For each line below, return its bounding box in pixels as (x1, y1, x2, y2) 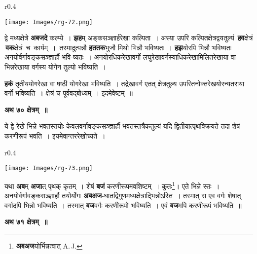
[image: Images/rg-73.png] (4, 165, 93, 172)
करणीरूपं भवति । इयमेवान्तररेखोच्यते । (4, 131, 106, 141)
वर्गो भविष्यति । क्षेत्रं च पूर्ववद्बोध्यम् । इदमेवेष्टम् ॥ (4, 88, 133, 98)
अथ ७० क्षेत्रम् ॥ (4, 104, 48, 114)
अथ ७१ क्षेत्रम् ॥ (4, 217, 48, 227)
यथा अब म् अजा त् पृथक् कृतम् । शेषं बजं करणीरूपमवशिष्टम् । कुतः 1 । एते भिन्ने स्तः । (4, 179, 220, 191)
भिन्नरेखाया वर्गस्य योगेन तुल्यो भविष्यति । (4, 62, 106, 72)
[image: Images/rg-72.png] (4, 18, 93, 26)
